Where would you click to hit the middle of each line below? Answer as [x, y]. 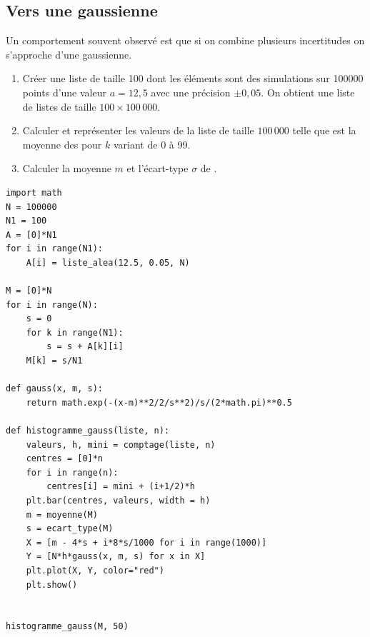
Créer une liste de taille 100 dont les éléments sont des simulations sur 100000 [193, 78]
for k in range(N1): [75, 332]
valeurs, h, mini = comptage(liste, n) [121, 445]
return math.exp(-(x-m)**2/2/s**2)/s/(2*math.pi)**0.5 [159, 402]
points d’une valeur [64, 92]
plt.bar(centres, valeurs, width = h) [118, 501]
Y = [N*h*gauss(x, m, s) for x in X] [116, 557]
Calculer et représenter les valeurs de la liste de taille [138, 130]
